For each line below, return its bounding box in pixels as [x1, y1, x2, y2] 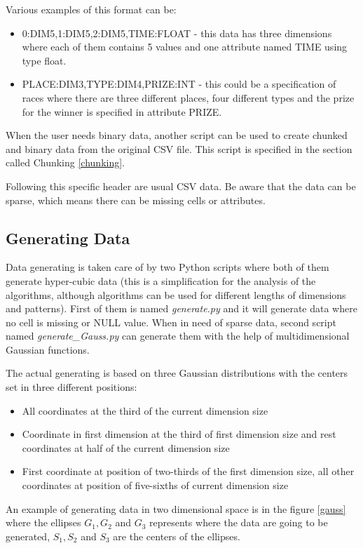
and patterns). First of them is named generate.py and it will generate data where [6, 301, 357, 316]
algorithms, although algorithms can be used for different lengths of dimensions [6, 287, 346, 302]
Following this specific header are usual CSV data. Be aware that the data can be [6, 178, 356, 193]
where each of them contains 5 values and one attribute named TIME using [22, 39, 348, 54]
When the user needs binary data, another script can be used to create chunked [6, 128, 348, 142]
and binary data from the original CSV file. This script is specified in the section [6, 141, 352, 156]
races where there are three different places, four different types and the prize [22, 90, 355, 105]
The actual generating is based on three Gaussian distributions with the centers [6, 366, 348, 380]
